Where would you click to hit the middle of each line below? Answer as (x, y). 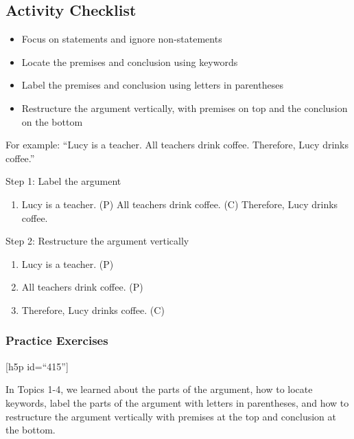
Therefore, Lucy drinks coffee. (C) (93, 309)
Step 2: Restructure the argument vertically (97, 241)
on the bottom (52, 121)
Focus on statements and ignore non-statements (122, 39)
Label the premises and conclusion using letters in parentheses (152, 85)
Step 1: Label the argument (63, 181)
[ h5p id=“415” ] (37, 366)
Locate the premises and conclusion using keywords (130, 61)
